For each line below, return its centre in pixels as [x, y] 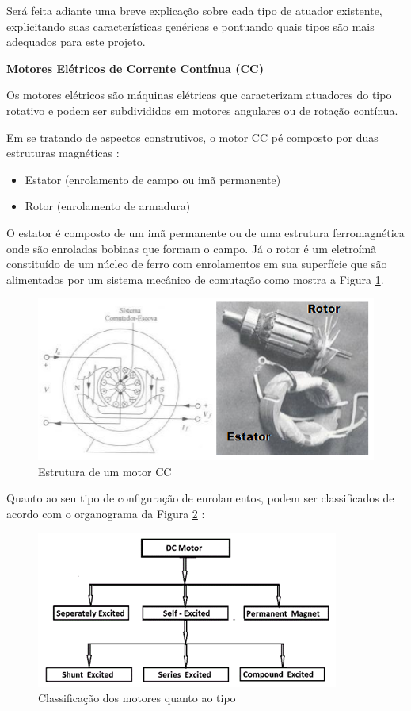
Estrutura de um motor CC [105, 471]
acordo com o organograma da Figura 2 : [106, 513]
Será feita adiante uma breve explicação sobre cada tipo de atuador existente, [194, 10]
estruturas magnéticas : [63, 153]
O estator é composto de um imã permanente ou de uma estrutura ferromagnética [205, 232]
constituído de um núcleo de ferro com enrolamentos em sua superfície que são [197, 264]
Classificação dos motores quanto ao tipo [137, 698]
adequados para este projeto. [76, 42]
